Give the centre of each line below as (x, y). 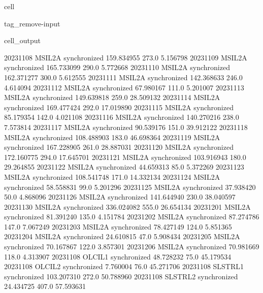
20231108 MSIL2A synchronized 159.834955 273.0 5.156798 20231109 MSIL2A (126, 57)
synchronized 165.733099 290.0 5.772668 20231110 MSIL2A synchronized (117, 67)
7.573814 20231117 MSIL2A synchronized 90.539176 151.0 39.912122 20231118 (126, 127)
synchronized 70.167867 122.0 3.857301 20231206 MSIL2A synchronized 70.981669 (132, 247)
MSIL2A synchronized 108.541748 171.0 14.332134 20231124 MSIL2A (112, 176)
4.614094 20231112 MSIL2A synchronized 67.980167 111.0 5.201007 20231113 (124, 87)
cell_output (22, 40)
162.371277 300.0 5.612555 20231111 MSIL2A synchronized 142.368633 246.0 (123, 77)
